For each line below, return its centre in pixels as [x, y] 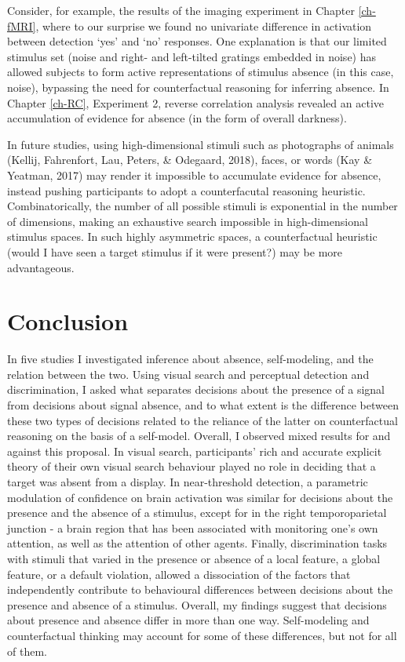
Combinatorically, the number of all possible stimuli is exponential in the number [202, 206]
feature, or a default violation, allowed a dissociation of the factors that [179, 574]
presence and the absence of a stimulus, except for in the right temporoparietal [197, 513]
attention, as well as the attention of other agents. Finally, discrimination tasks [197, 543]
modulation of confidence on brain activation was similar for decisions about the [200, 497]
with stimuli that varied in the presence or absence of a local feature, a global [194, 558]
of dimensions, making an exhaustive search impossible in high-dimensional [188, 221]
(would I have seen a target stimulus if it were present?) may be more [175, 251]
